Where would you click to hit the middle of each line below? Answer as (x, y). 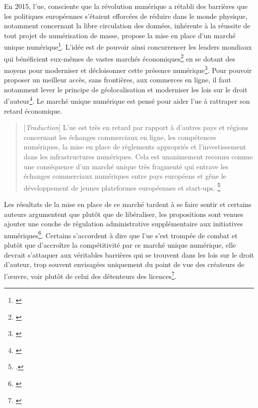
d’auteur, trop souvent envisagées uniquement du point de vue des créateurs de (124, 264)
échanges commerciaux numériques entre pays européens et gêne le (125, 176)
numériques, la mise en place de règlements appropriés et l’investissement (135, 147)
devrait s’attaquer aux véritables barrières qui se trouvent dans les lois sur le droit (129, 254)
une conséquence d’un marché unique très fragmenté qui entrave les (126, 166)
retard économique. (33, 110)
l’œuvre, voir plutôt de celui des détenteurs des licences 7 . (90, 275)
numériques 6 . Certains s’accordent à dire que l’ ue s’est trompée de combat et (121, 234)
